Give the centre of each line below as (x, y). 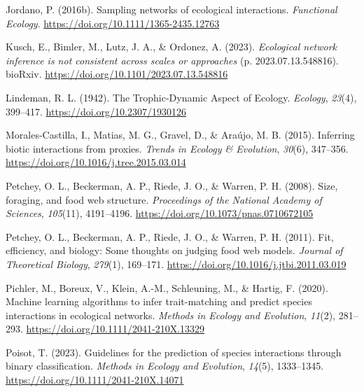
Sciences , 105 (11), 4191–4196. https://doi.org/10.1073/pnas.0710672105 (160, 213)
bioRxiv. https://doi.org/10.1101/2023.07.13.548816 (117, 74)
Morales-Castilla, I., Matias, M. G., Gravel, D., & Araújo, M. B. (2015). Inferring (180, 135)
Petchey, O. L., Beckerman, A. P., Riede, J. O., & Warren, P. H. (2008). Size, (172, 185)
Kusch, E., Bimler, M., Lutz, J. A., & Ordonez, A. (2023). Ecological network (171, 47)
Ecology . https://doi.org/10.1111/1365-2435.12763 (113, 23)
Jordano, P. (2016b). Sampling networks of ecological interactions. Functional (171, 9)
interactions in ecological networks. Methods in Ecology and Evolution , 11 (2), (170, 315)
